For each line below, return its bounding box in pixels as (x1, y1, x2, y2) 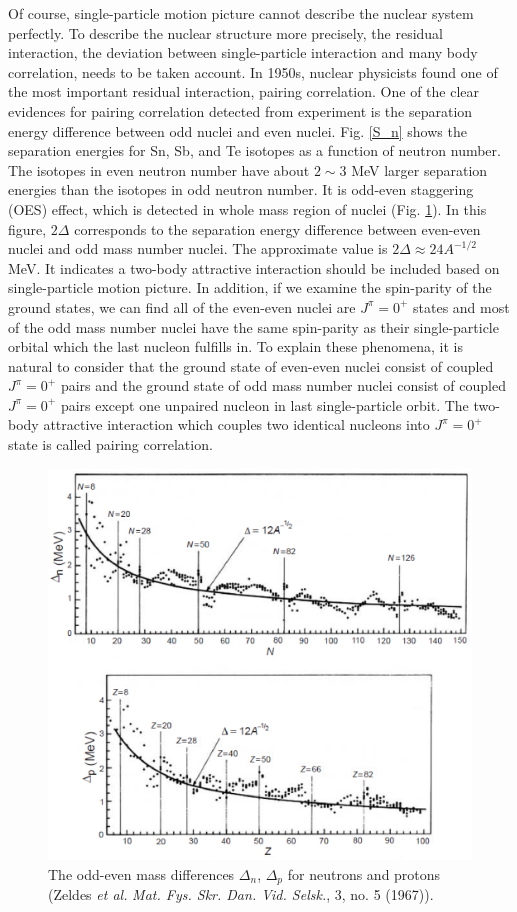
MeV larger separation (351, 159, 488, 180)
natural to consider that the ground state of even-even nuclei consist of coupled (8, 355, 494, 376)
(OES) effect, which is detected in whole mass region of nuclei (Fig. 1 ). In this (8, 198, 487, 219)
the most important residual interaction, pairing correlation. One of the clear (8, 81, 480, 102)
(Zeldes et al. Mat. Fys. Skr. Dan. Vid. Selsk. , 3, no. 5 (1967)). (48, 884, 434, 905)
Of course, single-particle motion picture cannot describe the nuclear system (8, 3, 474, 23)
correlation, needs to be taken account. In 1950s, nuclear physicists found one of (8, 61, 498, 82)
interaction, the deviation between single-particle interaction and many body (8, 42, 478, 63)
